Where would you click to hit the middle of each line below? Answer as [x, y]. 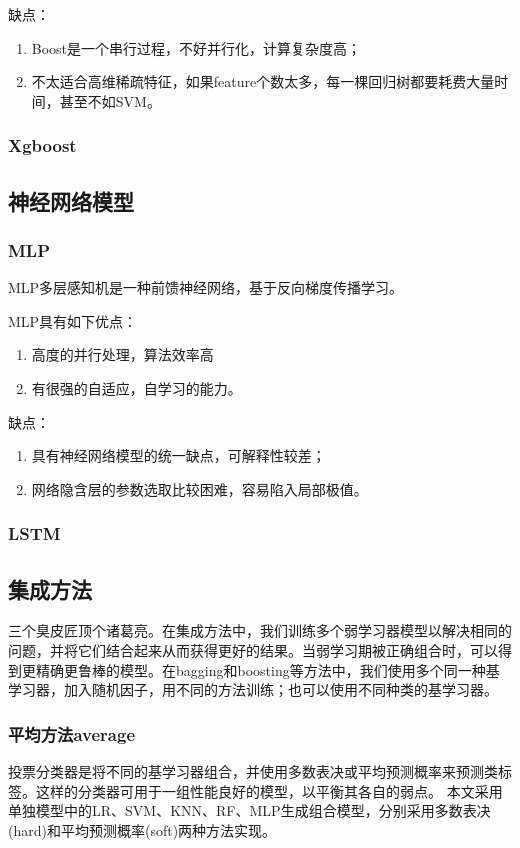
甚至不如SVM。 [110, 100]
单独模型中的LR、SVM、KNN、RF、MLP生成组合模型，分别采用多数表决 [249, 810]
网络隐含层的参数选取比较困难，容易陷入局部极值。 [199, 488]
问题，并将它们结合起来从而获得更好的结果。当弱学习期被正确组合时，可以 [253, 650]
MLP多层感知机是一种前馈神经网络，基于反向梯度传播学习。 [206, 287]
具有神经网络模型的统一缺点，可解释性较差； [178, 455]
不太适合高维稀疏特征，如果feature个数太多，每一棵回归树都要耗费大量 [263, 81]
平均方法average [72, 733]
